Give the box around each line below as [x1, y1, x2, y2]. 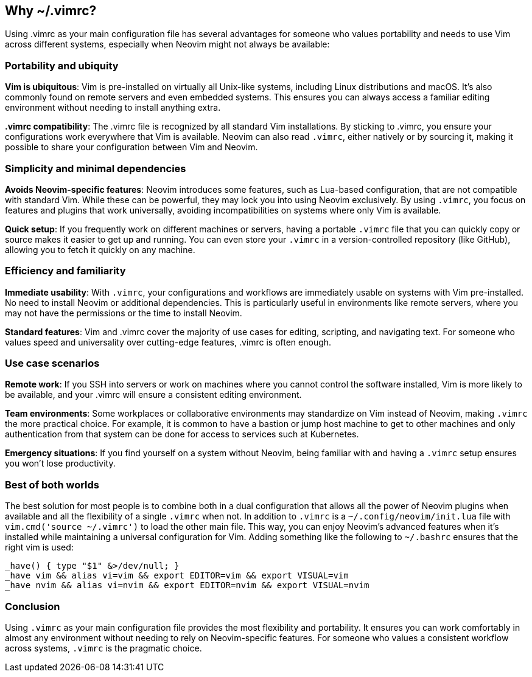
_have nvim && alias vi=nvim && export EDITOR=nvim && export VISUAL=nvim [5, 580, 369, 591]
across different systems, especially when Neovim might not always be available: [5, 39, 330, 50]
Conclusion [5, 600, 60, 613]
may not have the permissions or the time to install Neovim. [5, 307, 242, 318]
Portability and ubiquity [5, 59, 119, 72]
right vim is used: [5, 542, 74, 553]
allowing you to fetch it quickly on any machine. [5, 244, 195, 255]
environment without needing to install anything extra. [5, 102, 221, 113]
